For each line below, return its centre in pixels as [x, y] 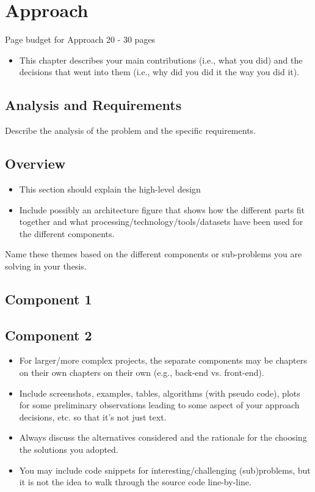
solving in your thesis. [46, 266]
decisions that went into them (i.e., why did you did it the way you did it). [159, 72]
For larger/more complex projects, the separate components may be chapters [163, 360]
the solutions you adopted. [69, 450]
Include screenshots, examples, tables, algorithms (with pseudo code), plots [160, 393]
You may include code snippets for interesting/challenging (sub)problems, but [165, 470]
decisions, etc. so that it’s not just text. [93, 417]
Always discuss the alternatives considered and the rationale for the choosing [163, 437]
